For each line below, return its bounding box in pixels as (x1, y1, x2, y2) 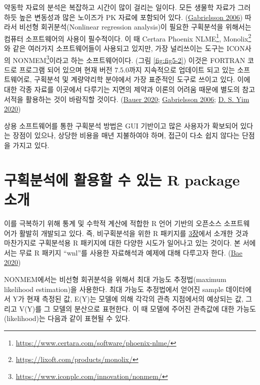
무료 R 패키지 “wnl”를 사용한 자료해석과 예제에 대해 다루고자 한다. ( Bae (19, 247, 242, 257)
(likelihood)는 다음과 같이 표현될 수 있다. (4, 313, 130, 323)
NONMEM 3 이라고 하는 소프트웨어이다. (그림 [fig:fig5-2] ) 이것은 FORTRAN (12, 53, 245, 65)
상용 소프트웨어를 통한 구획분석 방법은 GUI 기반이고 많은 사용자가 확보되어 (4, 120, 238, 130)
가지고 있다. (12, 140, 49, 150)
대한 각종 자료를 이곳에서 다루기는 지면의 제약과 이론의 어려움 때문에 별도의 (4, 84, 240, 94)
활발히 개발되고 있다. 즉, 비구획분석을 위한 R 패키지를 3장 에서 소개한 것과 (19, 227, 248, 238)
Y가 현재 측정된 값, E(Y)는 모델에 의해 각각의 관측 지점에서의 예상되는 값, (12, 293, 243, 304)
